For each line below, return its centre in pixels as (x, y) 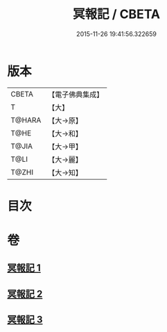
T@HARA (26, 120)
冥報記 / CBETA (116, 14)
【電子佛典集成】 (76, 94)
